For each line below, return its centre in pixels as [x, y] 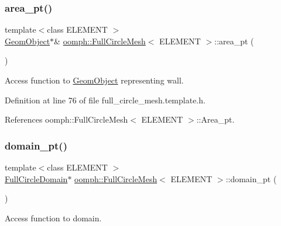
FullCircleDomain [36, 178]
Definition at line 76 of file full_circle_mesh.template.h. [105, 100]
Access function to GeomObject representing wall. [94, 80]
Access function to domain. [53, 218]
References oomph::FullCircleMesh [66, 119]
